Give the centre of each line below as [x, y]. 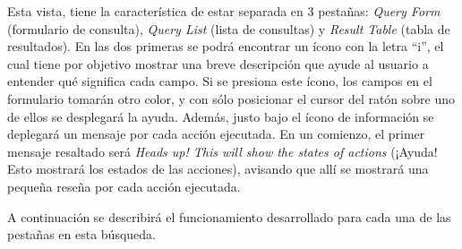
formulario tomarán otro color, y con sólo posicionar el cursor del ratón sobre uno [231, 98]
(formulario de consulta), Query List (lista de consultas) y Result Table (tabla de [229, 28]
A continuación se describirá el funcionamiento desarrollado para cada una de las [229, 216]
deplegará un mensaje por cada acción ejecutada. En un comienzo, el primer [216, 134]
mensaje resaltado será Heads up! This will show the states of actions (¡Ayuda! [222, 151]
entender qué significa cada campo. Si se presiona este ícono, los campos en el [220, 81]
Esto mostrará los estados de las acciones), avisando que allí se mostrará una [218, 169]
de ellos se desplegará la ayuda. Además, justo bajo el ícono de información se [221, 116]
